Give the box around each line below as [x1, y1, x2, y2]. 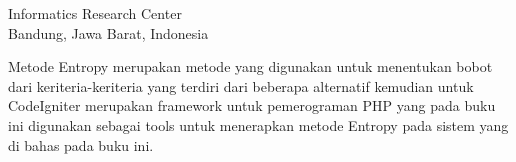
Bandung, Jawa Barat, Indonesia [8, 22, 209, 43]
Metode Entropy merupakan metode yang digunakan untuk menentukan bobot [8, 56, 493, 77]
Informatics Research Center [8, 3, 182, 23]
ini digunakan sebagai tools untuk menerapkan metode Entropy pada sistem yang [8, 114, 509, 135]
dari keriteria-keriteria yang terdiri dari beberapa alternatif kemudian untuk [8, 75, 474, 96]
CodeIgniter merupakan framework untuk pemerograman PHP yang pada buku [8, 95, 496, 116]
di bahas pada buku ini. [8, 134, 154, 155]
